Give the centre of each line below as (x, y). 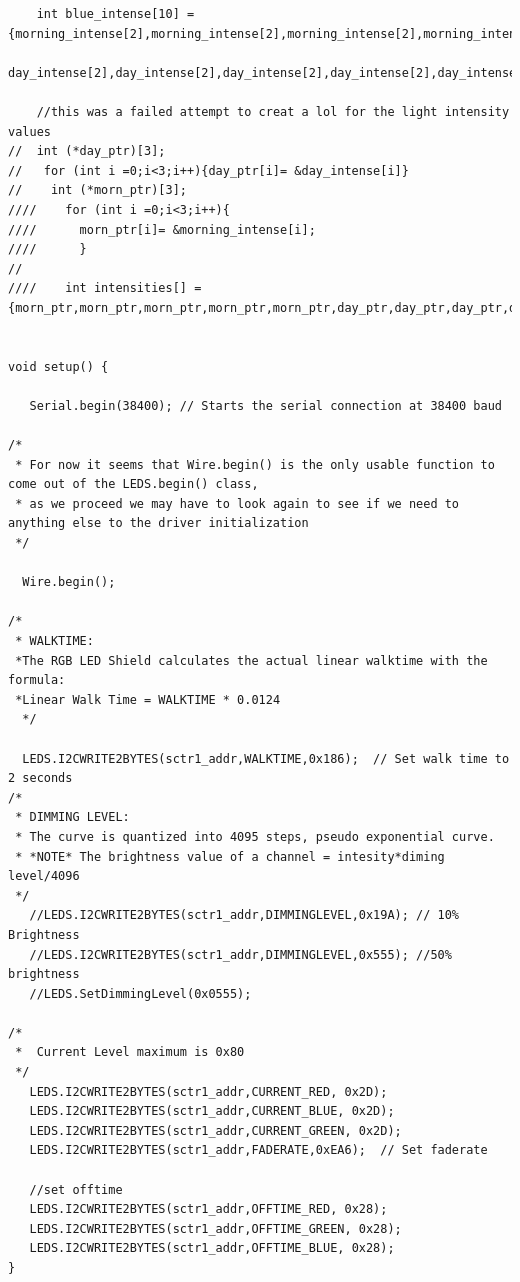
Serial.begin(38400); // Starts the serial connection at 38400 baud (265, 405)
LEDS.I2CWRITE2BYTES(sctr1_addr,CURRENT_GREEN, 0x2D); (215, 1130)
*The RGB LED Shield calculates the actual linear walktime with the (251, 660)
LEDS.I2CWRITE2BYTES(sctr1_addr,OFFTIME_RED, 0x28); (208, 1209)
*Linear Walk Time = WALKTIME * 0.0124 (148, 699)
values (29, 131)
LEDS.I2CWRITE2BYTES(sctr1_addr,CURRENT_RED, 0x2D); (208, 1091)
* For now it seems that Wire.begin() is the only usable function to (255, 464)
